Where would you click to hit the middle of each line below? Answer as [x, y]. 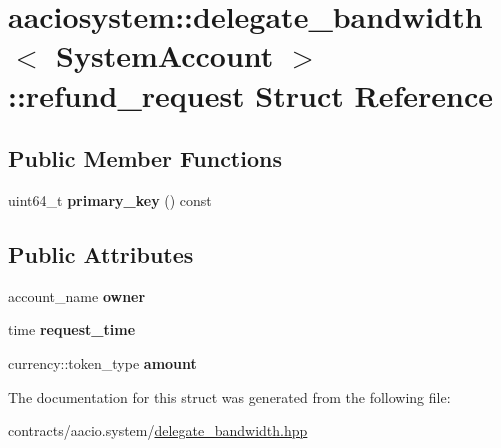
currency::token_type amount [102, 362]
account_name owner [77, 295]
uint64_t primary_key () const [110, 199]
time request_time [72, 329]
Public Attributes [101, 253]
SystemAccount [165, 55]
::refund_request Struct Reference [250, 94]
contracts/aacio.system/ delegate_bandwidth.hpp [158, 430]
